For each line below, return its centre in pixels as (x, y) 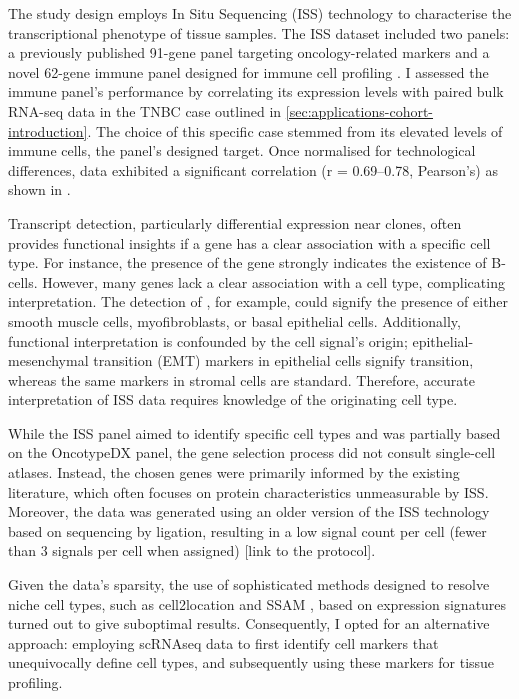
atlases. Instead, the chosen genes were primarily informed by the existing (234, 472)
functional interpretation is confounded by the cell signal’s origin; (208, 340)
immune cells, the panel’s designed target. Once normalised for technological (242, 150)
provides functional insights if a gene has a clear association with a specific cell (249, 242)
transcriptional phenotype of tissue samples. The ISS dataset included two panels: (259, 32)
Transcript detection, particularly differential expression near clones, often (235, 222)
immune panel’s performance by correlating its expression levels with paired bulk (256, 91)
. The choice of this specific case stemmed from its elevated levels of (295, 130)
